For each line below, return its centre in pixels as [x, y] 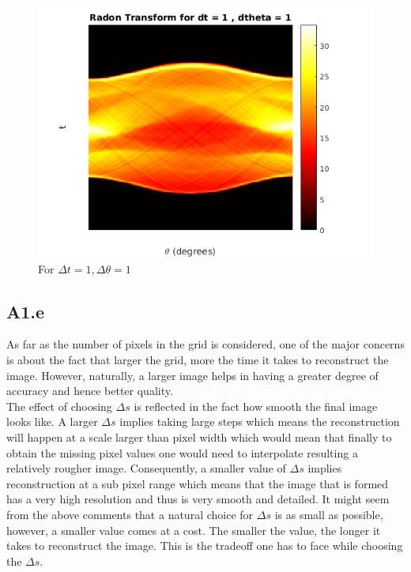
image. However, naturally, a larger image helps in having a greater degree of [192, 375]
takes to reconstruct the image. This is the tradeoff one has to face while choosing [205, 546]
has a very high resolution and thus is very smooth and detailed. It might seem [198, 499]
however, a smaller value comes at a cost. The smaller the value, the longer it [194, 530]
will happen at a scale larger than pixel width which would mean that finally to [199, 437]
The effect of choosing [59, 406]
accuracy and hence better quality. [90, 391]
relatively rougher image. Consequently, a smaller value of [146, 468]
